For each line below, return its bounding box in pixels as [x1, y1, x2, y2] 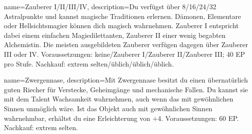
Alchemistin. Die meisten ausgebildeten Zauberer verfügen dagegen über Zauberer [4, 39, 248, 50]
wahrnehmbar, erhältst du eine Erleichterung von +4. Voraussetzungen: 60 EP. [4, 113, 239, 123]
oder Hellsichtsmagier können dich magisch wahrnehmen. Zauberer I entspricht [4, 20, 239, 31]
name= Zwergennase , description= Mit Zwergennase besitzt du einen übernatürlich [4, 75, 248, 85]
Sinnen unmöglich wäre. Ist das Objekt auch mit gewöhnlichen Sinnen [4, 103, 213, 113]
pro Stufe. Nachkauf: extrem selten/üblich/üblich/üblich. [4, 58, 174, 68]
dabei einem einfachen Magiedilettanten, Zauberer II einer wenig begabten [4, 30, 226, 40]
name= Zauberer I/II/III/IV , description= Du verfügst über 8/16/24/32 [4, 1, 216, 11]
